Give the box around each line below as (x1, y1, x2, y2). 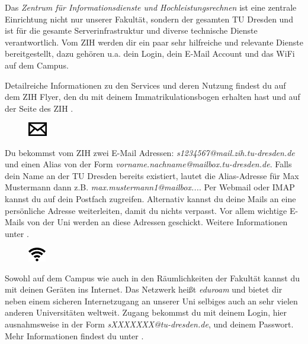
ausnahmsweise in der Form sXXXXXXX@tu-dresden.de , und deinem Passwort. (5, 318, 294, 330)
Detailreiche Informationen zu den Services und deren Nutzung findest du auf (5, 79, 286, 91)
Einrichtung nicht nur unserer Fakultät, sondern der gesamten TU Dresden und (5, 12, 293, 25)
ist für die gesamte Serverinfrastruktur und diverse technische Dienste (5, 24, 258, 37)
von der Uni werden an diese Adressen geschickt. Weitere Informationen (27, 216, 288, 228)
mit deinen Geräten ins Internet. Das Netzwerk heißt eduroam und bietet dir (5, 283, 283, 296)
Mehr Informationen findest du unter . (5, 329, 144, 342)
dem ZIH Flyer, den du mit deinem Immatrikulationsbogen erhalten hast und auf (5, 90, 300, 103)
